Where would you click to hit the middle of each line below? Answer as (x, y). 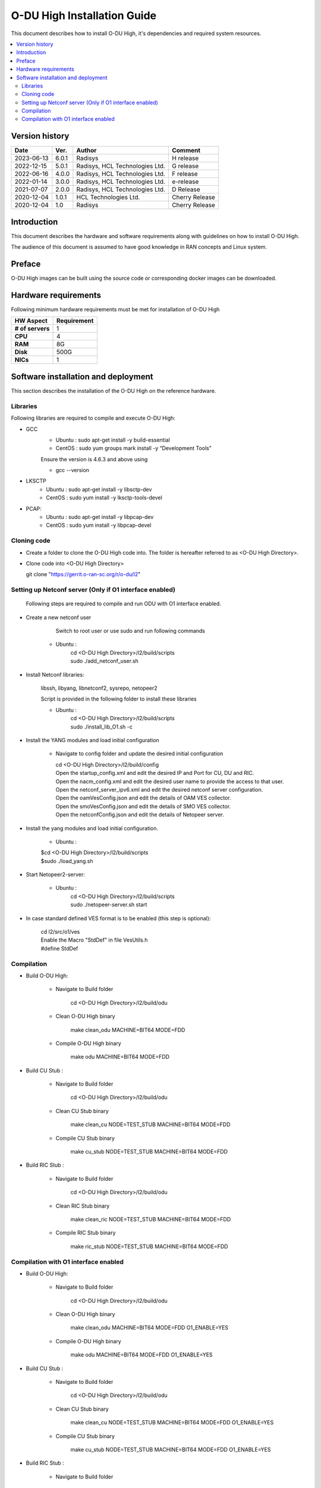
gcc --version (72, 470)
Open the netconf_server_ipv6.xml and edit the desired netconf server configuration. (159, 789)
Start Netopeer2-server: (56, 874)
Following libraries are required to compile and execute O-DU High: (93, 418)
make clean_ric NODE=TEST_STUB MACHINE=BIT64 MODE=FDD (151, 1219)
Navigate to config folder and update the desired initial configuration (139, 754)
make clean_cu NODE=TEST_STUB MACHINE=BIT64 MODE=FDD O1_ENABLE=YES (172, 1423)
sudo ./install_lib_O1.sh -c (102, 727)
